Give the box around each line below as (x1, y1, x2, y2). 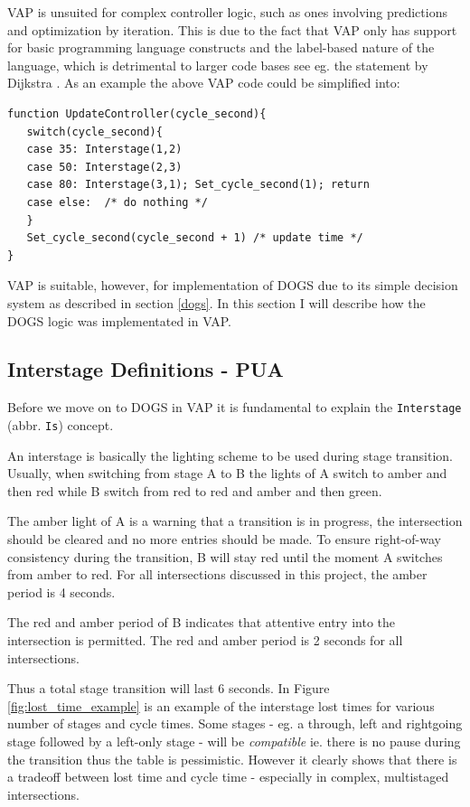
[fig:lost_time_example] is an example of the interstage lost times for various (7, 696, 435, 715)
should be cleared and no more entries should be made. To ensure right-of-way (7, 529, 441, 548)
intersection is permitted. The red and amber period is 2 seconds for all (7, 630, 403, 649)
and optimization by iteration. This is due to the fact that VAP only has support (7, 20, 457, 39)
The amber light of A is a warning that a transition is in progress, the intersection (7, 511, 463, 530)
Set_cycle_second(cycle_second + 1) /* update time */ (26, 231, 363, 245)
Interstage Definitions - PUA (7, 355, 284, 383)
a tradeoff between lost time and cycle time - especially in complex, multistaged (7, 767, 449, 786)
